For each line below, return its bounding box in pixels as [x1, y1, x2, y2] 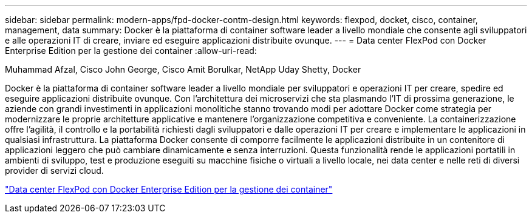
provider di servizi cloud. [5, 165, 104, 176]
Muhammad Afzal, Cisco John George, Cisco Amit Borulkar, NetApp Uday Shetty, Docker [5, 64, 361, 74]
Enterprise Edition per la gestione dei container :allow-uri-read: [5, 45, 257, 56]
